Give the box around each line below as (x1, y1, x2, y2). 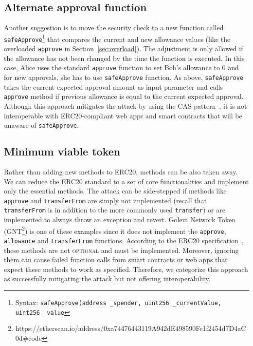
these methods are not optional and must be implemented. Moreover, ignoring (4, 245, 239, 255)
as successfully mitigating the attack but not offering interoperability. (4, 273, 211, 284)
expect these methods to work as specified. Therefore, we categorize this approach (4, 264, 248, 274)
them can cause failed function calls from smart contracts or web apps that (4, 254, 228, 265)
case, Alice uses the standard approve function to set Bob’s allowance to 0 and (4, 62, 239, 73)
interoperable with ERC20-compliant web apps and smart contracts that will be (4, 110, 242, 120)
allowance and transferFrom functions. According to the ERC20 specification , (4, 235, 244, 245)
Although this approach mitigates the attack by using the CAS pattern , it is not (4, 100, 247, 111)
